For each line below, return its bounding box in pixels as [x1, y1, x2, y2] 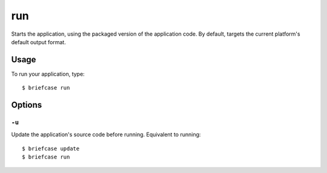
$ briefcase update [22, 145, 80, 152]
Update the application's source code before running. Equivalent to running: [11, 131, 201, 139]
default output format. [11, 38, 66, 45]
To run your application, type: [11, 70, 85, 77]
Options [11, 100, 42, 110]
